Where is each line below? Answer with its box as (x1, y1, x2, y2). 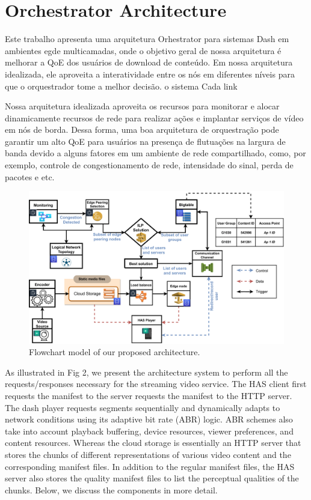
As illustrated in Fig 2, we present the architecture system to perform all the (5, 365, 288, 378)
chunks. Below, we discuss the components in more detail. (5, 483, 218, 496)
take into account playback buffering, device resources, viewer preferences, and (5, 424, 294, 437)
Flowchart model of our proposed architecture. (29, 346, 200, 358)
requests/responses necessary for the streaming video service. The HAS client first (5, 377, 307, 390)
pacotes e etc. (5, 170, 55, 183)
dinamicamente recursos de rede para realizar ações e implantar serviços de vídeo (5, 111, 304, 124)
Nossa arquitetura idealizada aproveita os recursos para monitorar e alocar (5, 100, 280, 112)
